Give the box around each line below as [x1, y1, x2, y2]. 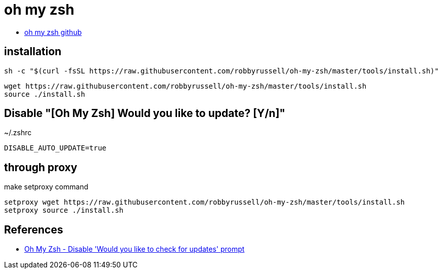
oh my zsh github [24, 27, 82, 36]
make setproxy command [4, 182, 89, 191]
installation [4, 45, 62, 58]
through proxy [4, 161, 77, 174]
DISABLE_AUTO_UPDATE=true [4, 144, 107, 152]
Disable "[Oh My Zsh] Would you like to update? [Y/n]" [4, 107, 286, 120]
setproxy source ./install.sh [4, 206, 124, 215]
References [4, 223, 63, 236]
